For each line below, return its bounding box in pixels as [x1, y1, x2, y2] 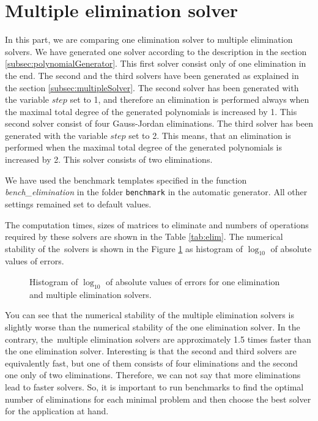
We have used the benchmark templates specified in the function [5, 173, 247, 186]
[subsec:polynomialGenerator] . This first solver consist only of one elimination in [5, 57, 306, 70]
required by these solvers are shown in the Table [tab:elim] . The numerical [5, 230, 283, 243]
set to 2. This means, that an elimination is [128, 129, 291, 141]
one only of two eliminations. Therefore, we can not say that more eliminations [5, 368, 301, 381]
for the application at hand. [5, 404, 109, 417]
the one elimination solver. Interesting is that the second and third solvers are [5, 345, 297, 357]
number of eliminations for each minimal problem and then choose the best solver [5, 392, 311, 405]
